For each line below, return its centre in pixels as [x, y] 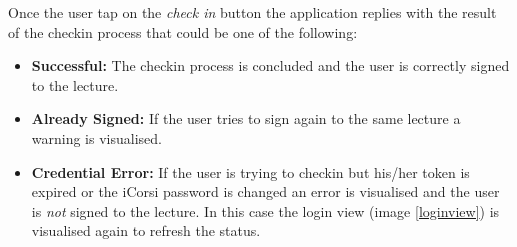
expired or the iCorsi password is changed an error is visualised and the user [265, 191]
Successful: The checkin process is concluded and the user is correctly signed [270, 65]
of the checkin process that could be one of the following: [183, 31]
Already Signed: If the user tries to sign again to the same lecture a [246, 118]
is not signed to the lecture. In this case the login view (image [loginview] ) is [265, 210]
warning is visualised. [96, 137]
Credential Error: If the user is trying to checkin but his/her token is [250, 171]
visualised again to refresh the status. [146, 230]
